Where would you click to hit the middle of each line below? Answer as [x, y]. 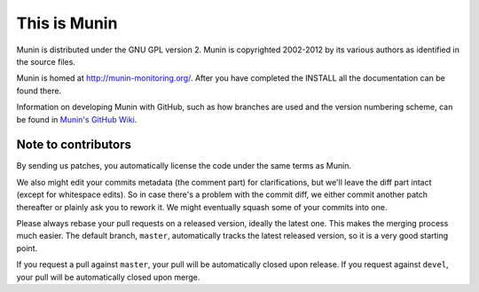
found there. [39, 91]
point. [27, 248]
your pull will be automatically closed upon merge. [108, 277]
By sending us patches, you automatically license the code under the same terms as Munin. [184, 166]
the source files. [46, 61]
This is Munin [67, 23]
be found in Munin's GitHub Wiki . [77, 119]
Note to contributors [74, 145]
